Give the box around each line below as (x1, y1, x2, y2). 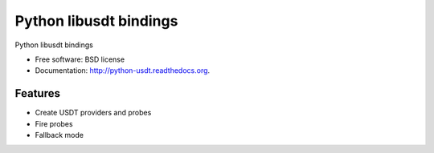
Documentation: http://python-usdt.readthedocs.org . (35, 66, 211, 75)
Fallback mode (35, 131, 84, 140)
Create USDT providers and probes (35, 108, 152, 118)
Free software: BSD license (35, 54, 125, 64)
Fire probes (35, 119, 73, 128)
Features (14, 87, 60, 100)
